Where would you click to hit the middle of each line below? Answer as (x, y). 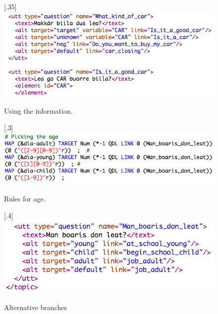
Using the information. (38, 110)
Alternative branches (35, 307)
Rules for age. (25, 199)
